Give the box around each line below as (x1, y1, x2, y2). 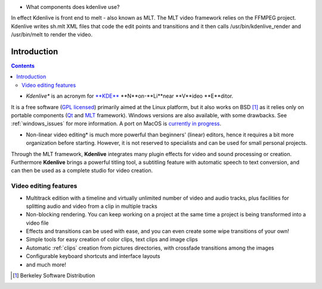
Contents (11, 63, 35, 70)
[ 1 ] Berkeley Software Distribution (13, 272, 95, 279)
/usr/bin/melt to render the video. (11, 31, 92, 38)
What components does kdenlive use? (26, 4, 120, 10)
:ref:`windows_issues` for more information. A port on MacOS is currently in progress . (11, 120, 222, 128)
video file (26, 219, 49, 226)
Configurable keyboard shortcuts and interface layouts (26, 253, 160, 260)
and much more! (26, 261, 67, 268)
